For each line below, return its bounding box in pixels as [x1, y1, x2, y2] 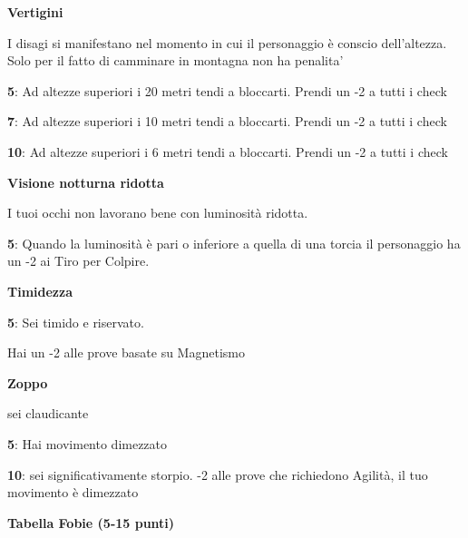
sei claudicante [7, 404, 89, 423]
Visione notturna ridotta [7, 172, 164, 191]
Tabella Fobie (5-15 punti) [7, 513, 175, 532]
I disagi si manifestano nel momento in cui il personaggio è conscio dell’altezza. [7, 33, 447, 52]
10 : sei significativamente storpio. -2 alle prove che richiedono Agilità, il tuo [7, 465, 428, 484]
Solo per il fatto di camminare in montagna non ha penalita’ [7, 51, 344, 70]
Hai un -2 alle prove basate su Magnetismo [7, 343, 245, 362]
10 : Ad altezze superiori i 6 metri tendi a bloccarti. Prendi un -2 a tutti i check [7, 142, 448, 161]
